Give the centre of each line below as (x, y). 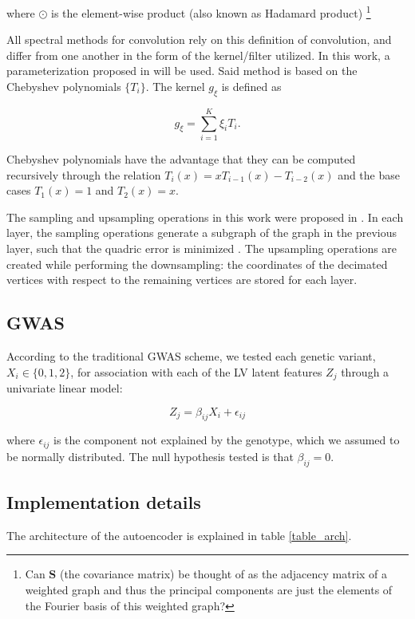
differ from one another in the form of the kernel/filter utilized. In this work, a (198, 55)
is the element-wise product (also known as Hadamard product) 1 (211, 12)
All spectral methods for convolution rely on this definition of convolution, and (199, 39)
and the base (369, 174)
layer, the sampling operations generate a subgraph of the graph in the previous (202, 233)
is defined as (251, 87)
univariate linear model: (65, 387)
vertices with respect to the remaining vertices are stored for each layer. (182, 280)
